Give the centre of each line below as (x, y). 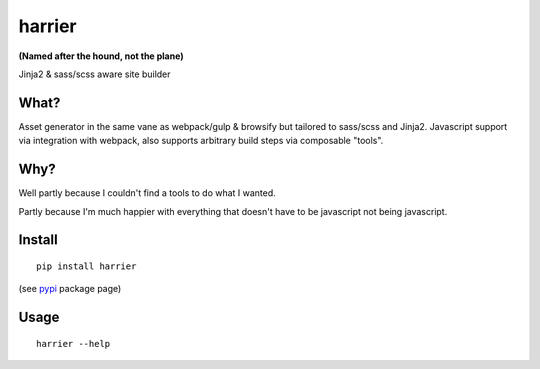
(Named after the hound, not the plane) (101, 56)
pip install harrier (86, 266)
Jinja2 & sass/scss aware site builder (94, 74)
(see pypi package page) (70, 289)
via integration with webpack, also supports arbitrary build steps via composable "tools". (201, 141)
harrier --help (73, 343)
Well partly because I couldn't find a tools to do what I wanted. (147, 193)
